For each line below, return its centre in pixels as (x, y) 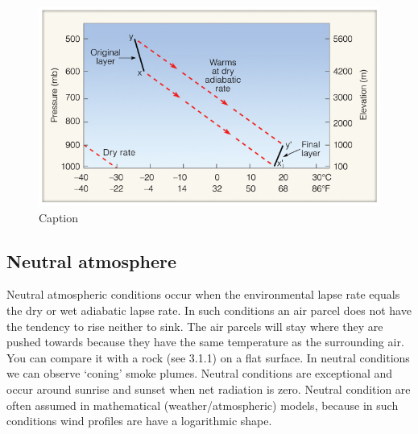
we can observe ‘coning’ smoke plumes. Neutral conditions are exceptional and (200, 373)
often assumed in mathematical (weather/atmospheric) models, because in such (203, 405)
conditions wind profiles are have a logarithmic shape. (139, 421)
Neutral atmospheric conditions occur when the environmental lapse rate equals (203, 294)
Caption (59, 217)
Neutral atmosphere (91, 260)
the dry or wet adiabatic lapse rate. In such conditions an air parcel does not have (209, 310)
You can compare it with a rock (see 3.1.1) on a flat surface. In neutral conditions (208, 357)
